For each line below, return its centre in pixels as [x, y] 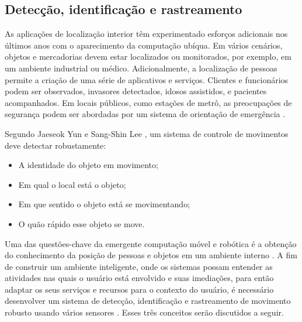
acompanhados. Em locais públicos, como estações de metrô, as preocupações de [148, 102]
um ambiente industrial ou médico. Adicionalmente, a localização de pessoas [141, 68]
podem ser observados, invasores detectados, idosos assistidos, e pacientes [136, 91]
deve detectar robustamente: [55, 145]
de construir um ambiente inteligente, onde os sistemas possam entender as [139, 266]
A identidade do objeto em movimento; [88, 165]
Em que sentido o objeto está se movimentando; [104, 204]
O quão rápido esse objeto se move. [81, 223]
